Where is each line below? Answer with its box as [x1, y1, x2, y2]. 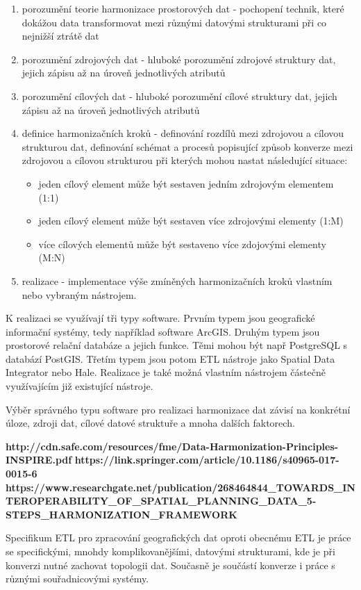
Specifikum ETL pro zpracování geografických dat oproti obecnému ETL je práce [6, 530, 351, 545]
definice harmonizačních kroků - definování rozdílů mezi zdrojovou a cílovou [22, 126, 344, 140]
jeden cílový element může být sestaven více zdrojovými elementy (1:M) [38, 213, 344, 228]
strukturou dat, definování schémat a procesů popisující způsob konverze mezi [22, 139, 353, 154]
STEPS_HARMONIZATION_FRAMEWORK [6, 507, 237, 521]
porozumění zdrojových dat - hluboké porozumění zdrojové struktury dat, [22, 51, 336, 66]
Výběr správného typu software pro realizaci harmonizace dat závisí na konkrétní [6, 402, 351, 416]
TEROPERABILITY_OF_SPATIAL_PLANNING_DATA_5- [6, 493, 317, 508]
